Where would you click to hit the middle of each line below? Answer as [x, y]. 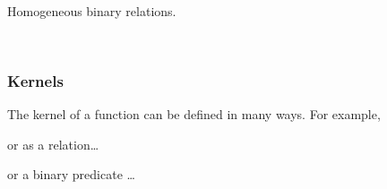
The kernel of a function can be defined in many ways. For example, [194, 114]
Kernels [35, 80]
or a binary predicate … [71, 174]
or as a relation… [53, 144]
